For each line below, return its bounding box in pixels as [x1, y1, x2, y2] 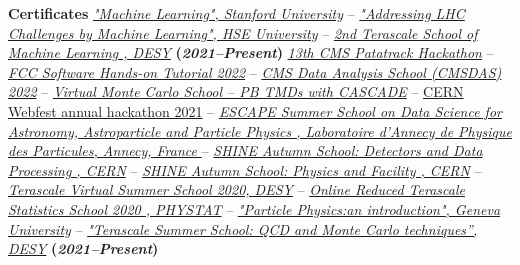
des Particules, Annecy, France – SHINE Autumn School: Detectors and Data [8, 140, 483, 161]
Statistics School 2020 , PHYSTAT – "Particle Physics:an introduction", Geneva [8, 198, 501, 219]
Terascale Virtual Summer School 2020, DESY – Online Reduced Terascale [8, 179, 465, 200]
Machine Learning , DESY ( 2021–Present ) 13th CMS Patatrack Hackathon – [8, 42, 494, 63]
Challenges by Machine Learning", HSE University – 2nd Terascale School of [8, 22, 478, 43]
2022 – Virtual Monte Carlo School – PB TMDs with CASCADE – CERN [8, 81, 464, 102]
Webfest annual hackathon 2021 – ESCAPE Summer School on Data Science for [8, 100, 502, 121]
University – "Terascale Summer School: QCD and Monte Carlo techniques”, [8, 218, 478, 239]
